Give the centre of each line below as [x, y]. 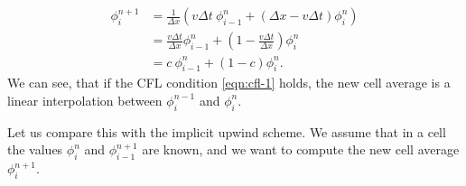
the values [35, 149]
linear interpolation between [85, 100]
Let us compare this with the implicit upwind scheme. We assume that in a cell [227, 131]
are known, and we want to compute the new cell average [301, 149]
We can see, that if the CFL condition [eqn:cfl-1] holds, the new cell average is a [229, 83]
